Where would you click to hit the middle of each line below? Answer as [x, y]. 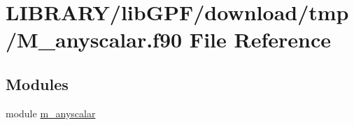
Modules [37, 83]
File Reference [260, 39]
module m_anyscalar [51, 113]
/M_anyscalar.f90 [94, 39]
